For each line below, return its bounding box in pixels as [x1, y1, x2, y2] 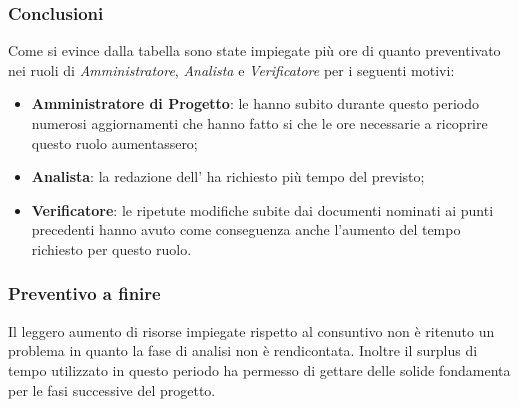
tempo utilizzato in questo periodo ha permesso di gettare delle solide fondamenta [8, 359, 511, 380]
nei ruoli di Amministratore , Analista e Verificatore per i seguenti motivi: [8, 59, 455, 80]
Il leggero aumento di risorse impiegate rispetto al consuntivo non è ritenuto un [8, 320, 495, 341]
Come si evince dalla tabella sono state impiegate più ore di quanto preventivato [8, 40, 501, 61]
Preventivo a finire [8, 281, 161, 306]
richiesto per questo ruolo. [31, 238, 192, 259]
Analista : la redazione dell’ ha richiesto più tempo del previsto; [31, 166, 425, 187]
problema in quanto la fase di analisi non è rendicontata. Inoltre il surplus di [8, 340, 478, 361]
